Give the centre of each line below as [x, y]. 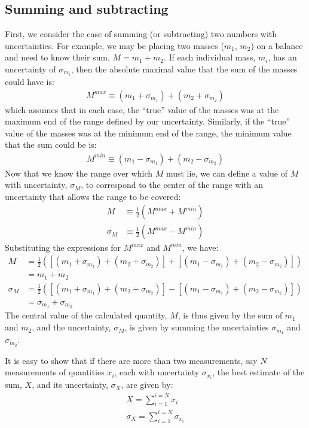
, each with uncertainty [157, 372]
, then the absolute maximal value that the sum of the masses [184, 69]
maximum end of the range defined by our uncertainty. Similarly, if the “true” [148, 121]
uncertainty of [30, 69]
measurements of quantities [55, 372]
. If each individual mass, [209, 57]
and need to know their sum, [57, 57]
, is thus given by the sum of [230, 315]
